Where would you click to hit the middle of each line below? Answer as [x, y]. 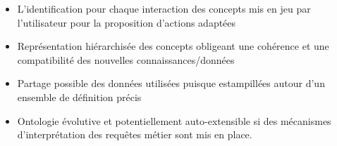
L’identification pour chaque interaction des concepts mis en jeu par [164, 8]
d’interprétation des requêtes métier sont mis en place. [135, 134]
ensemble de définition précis [79, 97]
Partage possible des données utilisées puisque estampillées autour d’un [171, 83]
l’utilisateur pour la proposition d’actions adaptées [127, 22]
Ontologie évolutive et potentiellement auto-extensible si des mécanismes [174, 120]
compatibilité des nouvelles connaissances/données [126, 59]
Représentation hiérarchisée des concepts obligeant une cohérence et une [173, 46]
